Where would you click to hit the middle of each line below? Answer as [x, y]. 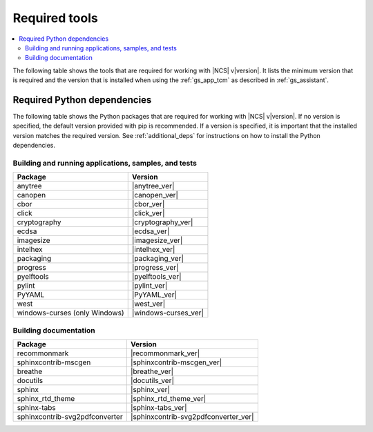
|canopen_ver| [155, 195]
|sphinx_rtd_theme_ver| [168, 399]
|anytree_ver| [153, 186]
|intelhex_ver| [153, 250]
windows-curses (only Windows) [70, 313]
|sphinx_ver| [150, 390]
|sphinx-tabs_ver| [159, 408]
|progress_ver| [155, 268]
